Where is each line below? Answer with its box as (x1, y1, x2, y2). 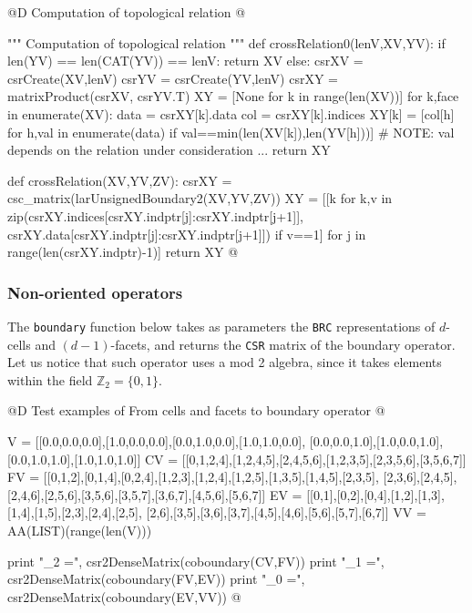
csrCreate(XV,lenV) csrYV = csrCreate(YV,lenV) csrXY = (7, 68, 338, 87)
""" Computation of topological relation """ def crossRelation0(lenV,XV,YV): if (7, 33, 446, 52)
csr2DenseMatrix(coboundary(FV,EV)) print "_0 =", (7, 569, 305, 588)
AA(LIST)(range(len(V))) (7, 521, 152, 539)
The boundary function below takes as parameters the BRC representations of (7, 316, 436, 335)
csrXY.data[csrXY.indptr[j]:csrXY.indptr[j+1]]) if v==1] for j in (7, 224, 366, 243)
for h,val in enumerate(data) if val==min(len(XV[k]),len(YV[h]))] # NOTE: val (7, 122, 455, 141)
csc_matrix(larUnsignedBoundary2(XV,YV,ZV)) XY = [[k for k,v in (7, 189, 393, 208)
